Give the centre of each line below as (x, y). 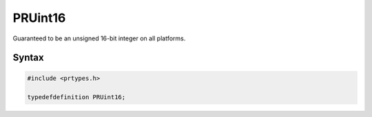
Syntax (28, 58)
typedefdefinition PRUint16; (76, 97)
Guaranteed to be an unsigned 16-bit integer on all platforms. (99, 38)
